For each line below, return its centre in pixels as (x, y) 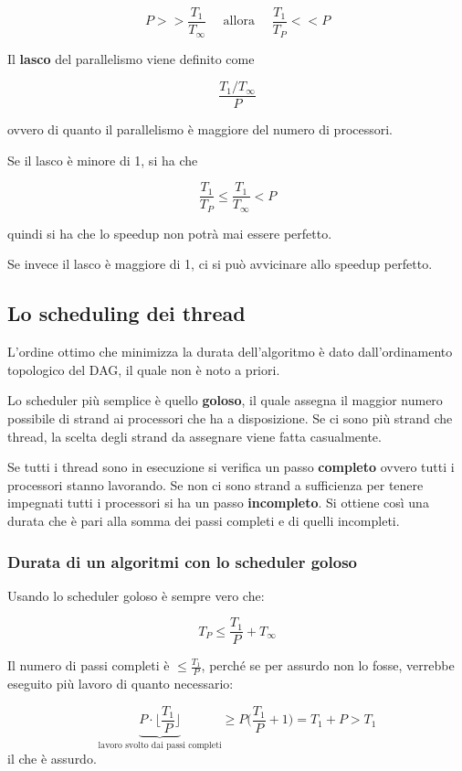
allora (239, 21)
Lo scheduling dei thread (126, 313)
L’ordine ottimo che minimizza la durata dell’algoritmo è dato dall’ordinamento (230, 352)
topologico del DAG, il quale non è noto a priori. (144, 369)
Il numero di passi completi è (89, 665)
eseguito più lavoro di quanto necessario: (121, 684)
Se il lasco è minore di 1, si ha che (103, 160)
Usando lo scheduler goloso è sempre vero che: (136, 595)
